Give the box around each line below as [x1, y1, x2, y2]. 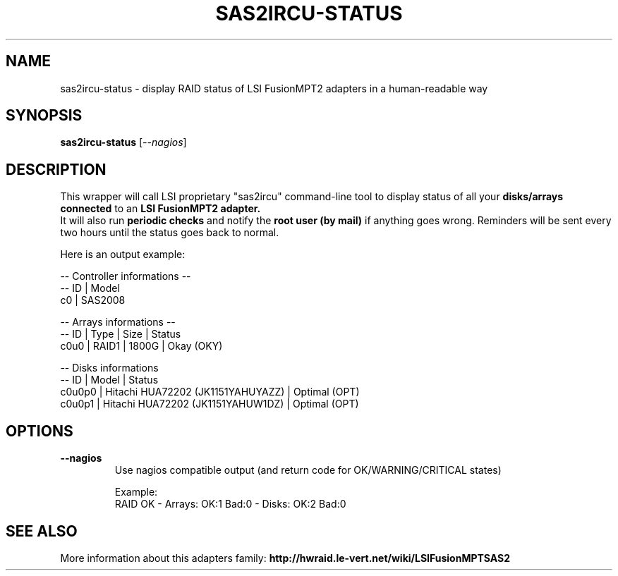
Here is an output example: [60, 248, 186, 261]
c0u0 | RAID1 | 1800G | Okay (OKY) [60, 340, 223, 353]
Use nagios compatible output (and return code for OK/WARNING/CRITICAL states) [114, 464, 502, 477]
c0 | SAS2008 [60, 294, 126, 307]
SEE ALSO [6, 522, 78, 540]
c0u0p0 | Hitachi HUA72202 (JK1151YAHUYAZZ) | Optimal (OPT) [60, 386, 360, 398]
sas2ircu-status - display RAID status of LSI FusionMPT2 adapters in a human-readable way [60, 82, 488, 94]
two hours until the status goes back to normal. [60, 226, 279, 239]
